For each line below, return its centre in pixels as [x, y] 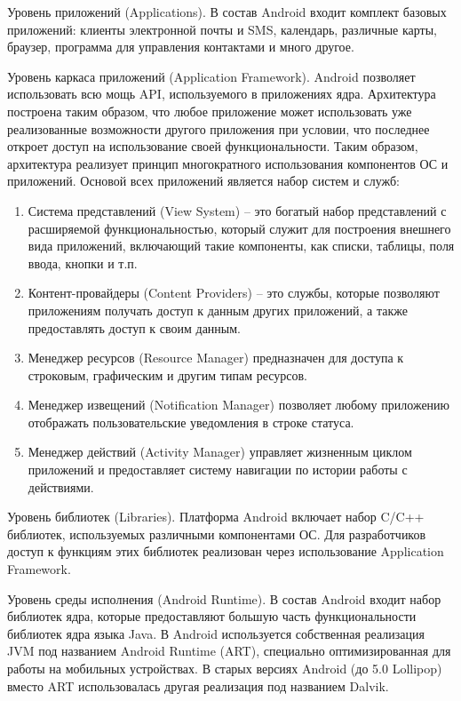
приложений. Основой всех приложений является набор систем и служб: [203, 181]
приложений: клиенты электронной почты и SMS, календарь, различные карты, [222, 29]
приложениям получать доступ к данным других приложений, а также [218, 310]
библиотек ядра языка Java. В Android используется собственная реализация [216, 633]
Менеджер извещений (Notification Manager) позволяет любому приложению [239, 405]
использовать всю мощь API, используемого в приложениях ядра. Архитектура [222, 94]
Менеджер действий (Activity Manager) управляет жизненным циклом [220, 452]
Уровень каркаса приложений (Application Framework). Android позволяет [211, 76]
